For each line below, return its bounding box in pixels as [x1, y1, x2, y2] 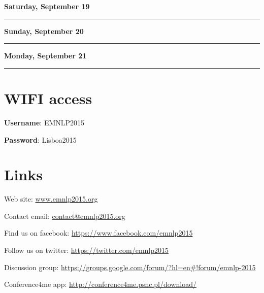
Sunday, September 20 [4, 25, 84, 36]
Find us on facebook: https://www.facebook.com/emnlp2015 [4, 227, 193, 238]
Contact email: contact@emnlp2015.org [4, 210, 125, 221]
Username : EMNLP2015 [4, 117, 85, 127]
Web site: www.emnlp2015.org [4, 193, 98, 204]
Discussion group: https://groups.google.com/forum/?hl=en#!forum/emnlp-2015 [4, 262, 256, 272]
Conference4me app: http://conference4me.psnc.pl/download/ [4, 279, 196, 289]
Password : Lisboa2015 [4, 134, 77, 145]
